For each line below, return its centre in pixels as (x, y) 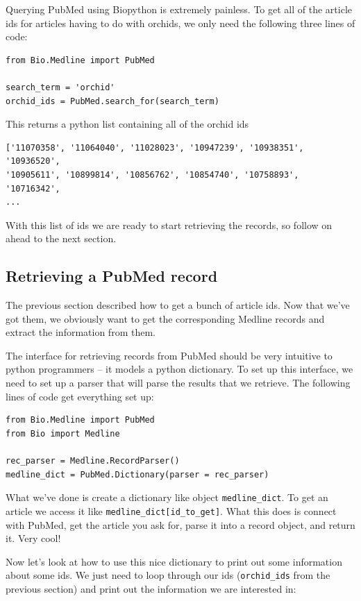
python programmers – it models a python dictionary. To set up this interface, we (179, 369)
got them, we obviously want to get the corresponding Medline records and (165, 318)
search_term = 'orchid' (60, 87)
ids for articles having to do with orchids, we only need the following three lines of (180, 23)
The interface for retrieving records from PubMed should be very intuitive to (169, 355)
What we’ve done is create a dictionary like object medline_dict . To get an (167, 497)
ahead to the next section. (61, 238)
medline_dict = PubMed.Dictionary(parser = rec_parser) (137, 474)
